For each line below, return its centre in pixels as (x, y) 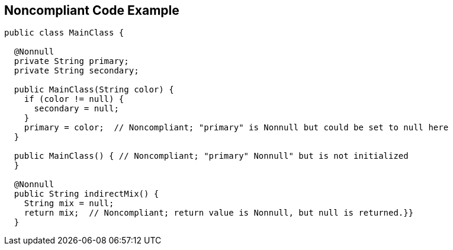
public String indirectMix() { (86, 194)
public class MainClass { (64, 33)
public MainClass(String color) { (94, 90)
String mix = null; (69, 203)
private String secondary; (76, 71)
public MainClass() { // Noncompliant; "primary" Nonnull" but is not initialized (211, 156)
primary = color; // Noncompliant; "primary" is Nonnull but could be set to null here (236, 128)
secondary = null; (76, 109)
